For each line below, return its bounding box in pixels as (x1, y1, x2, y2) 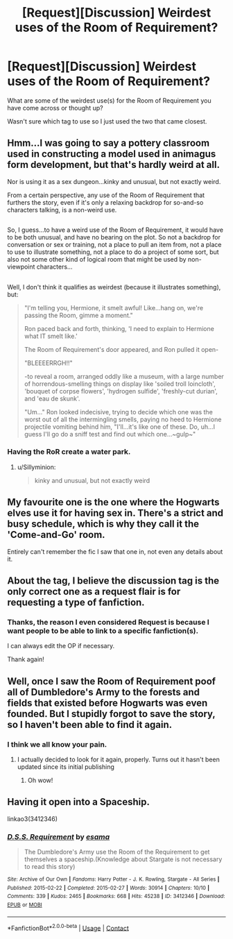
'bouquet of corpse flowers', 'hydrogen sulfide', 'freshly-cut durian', (24, 387, 218, 395)
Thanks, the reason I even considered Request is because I (7, 617, 209, 627)
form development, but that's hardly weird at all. (7, 159, 221, 171)
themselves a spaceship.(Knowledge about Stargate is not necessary (24, 855, 223, 863)
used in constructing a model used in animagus (7, 148, 216, 160)
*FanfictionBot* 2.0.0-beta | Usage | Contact (7, 922, 130, 932)
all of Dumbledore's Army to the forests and (7, 686, 200, 698)
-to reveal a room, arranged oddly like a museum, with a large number (24, 372, 224, 380)
